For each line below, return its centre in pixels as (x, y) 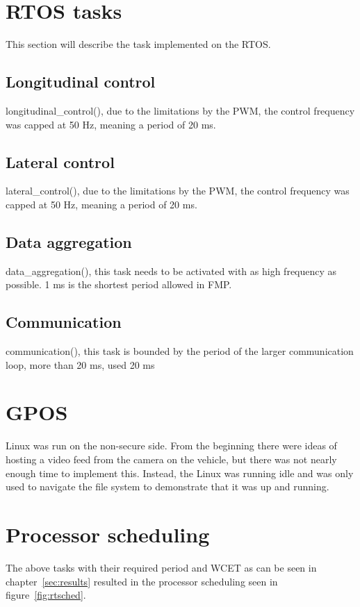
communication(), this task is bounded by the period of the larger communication (180, 351)
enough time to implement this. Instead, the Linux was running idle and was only (180, 473)
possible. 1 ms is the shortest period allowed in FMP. (119, 284)
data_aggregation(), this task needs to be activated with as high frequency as (171, 271)
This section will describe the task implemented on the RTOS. (138, 44)
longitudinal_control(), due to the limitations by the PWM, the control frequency (180, 110)
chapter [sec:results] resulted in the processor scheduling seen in (142, 581)
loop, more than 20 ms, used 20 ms (80, 364)
